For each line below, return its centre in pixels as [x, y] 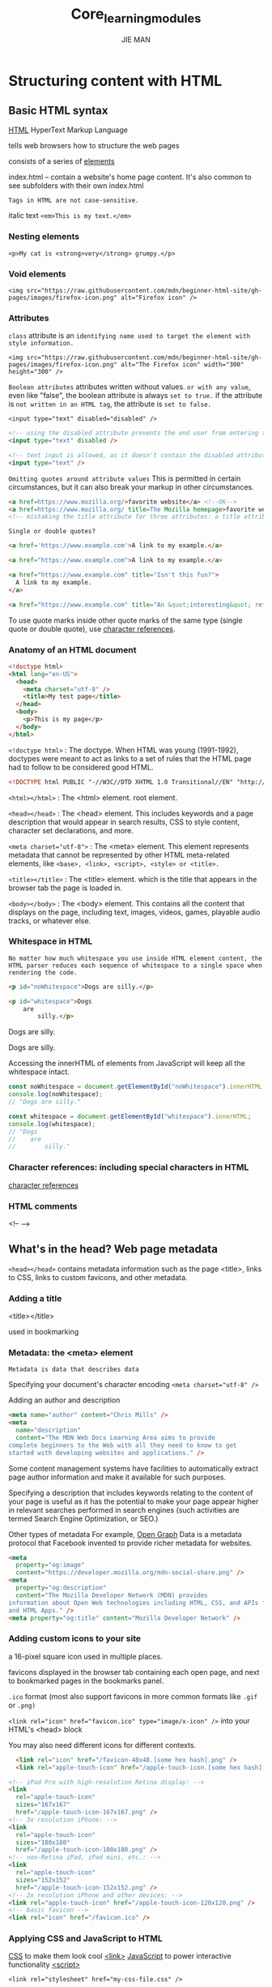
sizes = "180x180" [43, 1842]
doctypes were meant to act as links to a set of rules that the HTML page [130, 758]
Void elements [37, 274]
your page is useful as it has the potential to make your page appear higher [134, 1501]
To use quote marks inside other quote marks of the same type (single [125, 620]
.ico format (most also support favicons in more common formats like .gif [133, 1696]
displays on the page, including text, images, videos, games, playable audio [134, 912]
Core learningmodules [136, 15]
